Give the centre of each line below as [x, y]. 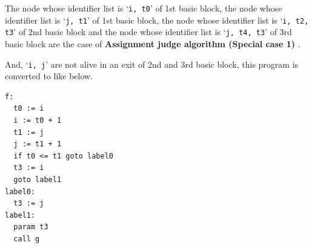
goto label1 [38, 179]
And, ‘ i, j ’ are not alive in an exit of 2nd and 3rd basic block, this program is [152, 64]
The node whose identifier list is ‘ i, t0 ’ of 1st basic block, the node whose [144, 8]
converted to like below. [49, 76]
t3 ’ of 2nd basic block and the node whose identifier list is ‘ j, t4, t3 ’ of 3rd [148, 32]
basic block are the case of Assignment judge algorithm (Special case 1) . [153, 43]
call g [27, 239]
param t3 [31, 227]
